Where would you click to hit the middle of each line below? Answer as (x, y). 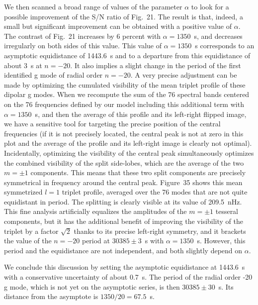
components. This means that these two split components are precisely (138, 172)
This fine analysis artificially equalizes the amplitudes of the (95, 211)
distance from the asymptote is (51, 296)
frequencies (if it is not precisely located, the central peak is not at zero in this (124, 133)
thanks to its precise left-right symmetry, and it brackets (160, 231)
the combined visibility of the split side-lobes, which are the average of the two (124, 162)
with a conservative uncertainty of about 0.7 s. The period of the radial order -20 (128, 277)
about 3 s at (23, 65)
